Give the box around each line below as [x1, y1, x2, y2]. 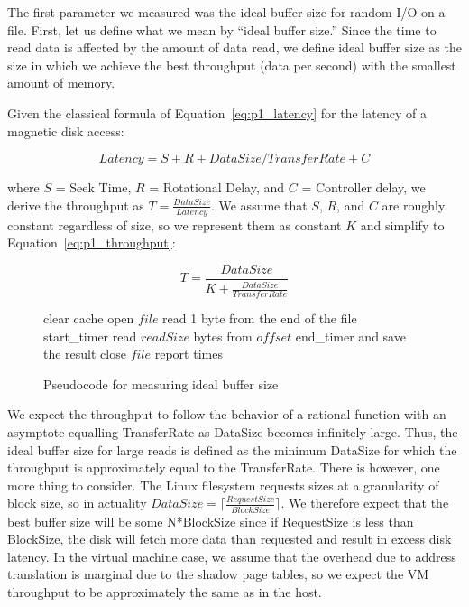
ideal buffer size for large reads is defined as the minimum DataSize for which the [7, 440, 457, 459]
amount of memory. [7, 73, 115, 92]
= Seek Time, [55, 178, 132, 197]
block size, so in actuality [7, 493, 147, 512]
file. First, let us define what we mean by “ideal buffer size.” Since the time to [7, 20, 437, 39]
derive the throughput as [7, 195, 144, 214]
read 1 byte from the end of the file [162, 309, 357, 328]
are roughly [382, 195, 446, 214]
